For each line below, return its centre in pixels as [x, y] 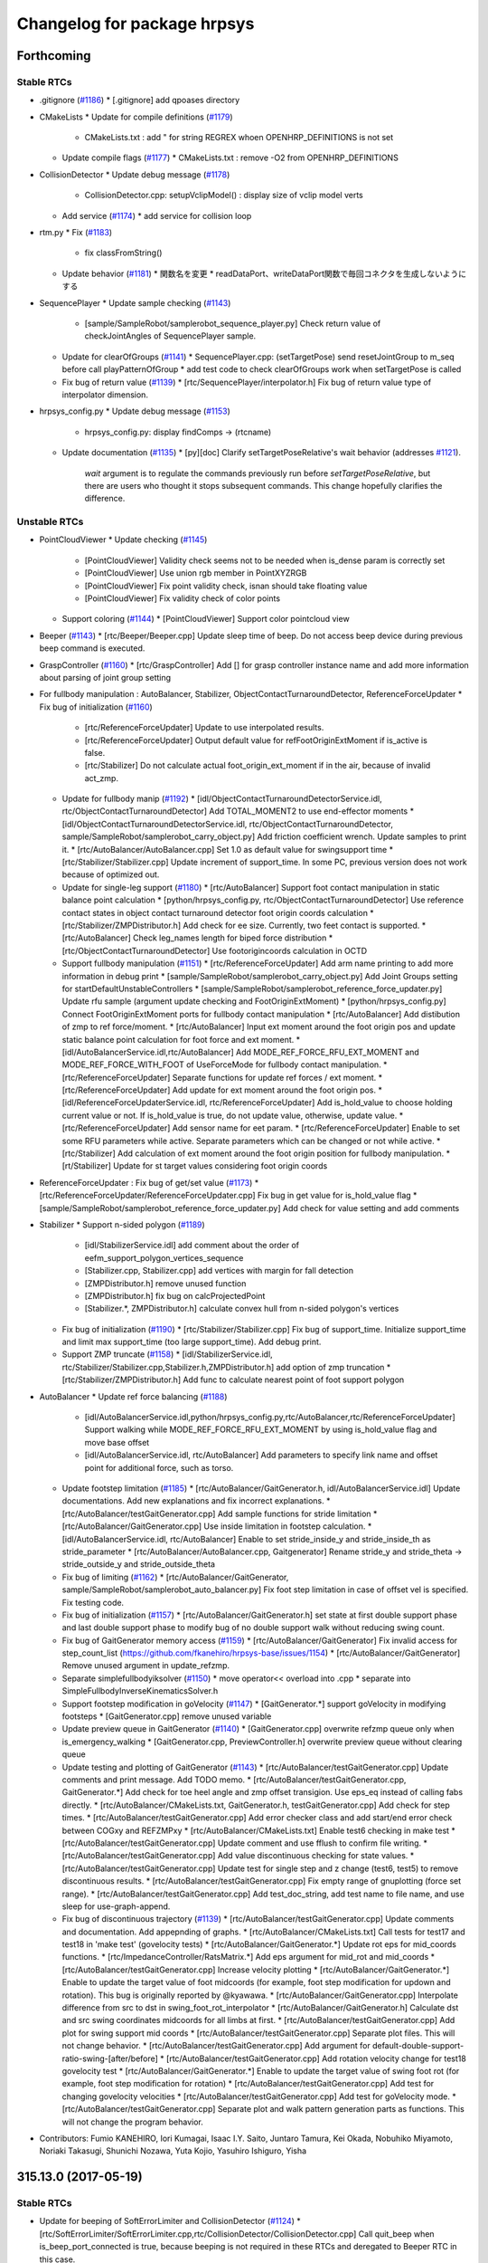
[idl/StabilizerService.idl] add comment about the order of [192, 1246]
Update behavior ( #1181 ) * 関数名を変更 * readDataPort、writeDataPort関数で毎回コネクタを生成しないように [264, 273]
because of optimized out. [111, 874]
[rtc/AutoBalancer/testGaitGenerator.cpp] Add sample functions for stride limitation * [220, 1513]
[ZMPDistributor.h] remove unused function [165, 1283]
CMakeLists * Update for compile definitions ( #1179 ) [136, 117]
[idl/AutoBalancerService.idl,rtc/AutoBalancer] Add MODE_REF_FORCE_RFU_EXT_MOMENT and [240, 1052]
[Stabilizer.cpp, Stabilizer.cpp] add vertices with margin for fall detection [219, 1271]
